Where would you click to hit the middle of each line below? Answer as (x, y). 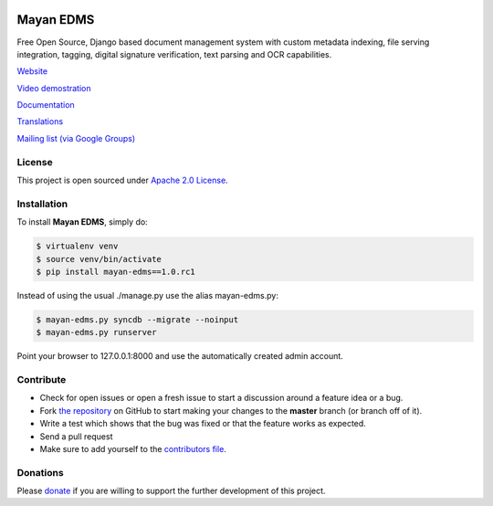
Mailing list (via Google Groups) (76, 138)
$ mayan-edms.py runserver (96, 332)
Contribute (42, 380)
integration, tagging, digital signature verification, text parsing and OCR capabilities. (174, 54)
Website (32, 71)
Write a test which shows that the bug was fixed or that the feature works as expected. (203, 424)
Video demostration (54, 88)
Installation (42, 204)
